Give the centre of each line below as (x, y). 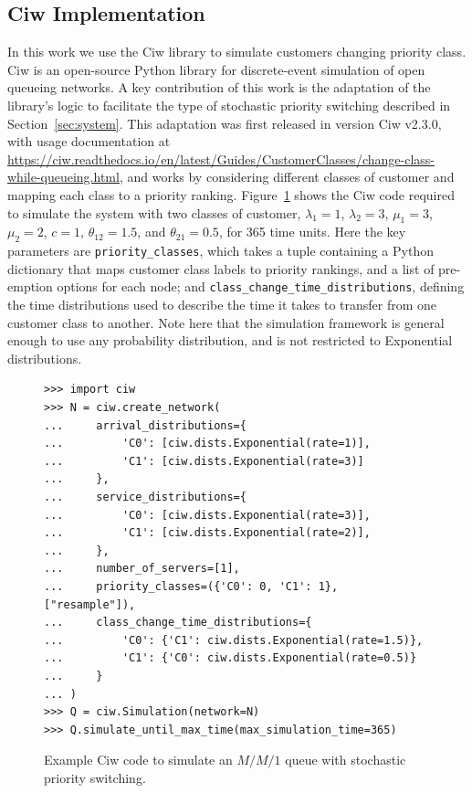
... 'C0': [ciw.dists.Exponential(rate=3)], (207, 515)
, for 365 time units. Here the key (312, 232)
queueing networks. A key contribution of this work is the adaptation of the (219, 87)
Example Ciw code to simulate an (138, 760)
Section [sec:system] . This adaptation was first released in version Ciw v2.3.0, (225, 123)
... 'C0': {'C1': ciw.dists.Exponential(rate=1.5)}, (234, 640)
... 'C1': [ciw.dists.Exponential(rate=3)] (204, 461)
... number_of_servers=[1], (142, 569)
